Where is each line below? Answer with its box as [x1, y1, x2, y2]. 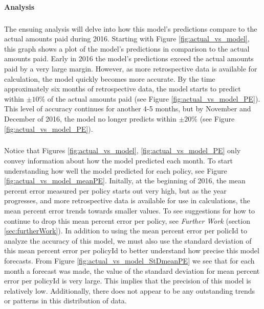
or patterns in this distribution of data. [4, 295, 127, 306]
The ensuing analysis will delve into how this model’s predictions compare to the [4, 23, 257, 34]
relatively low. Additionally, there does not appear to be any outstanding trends [4, 285, 255, 296]
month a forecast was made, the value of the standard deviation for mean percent [4, 265, 260, 276]
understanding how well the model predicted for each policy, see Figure [4, 165, 227, 176]
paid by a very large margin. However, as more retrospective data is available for [4, 63, 257, 74]
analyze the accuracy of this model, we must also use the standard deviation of [4, 235, 252, 246]
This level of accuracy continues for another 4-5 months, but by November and [4, 103, 251, 114]
